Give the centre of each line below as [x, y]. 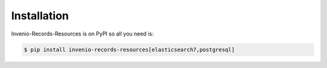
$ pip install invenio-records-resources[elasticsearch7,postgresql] [129, 49]
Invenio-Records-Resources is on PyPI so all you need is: [82, 34]
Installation [40, 16]
